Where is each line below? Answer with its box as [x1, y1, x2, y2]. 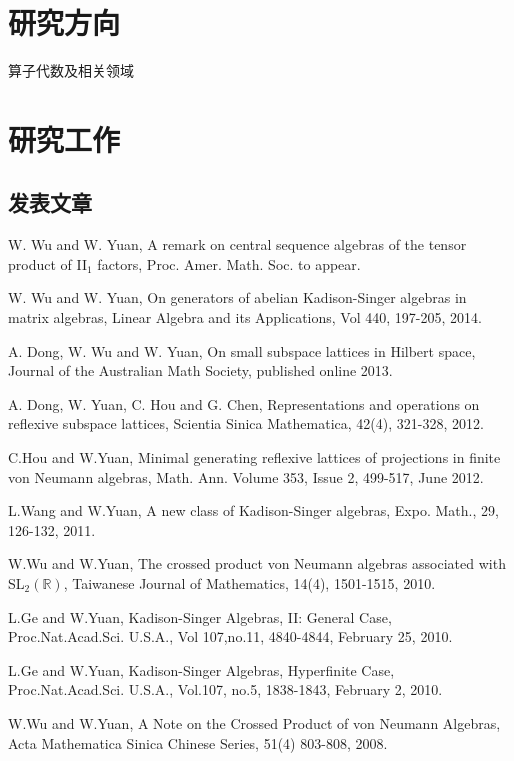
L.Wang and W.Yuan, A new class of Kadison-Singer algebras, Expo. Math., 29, [8, 500, 499, 521]
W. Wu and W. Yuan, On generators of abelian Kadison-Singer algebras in [8, 287, 467, 308]
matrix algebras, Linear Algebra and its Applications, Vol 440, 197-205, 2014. [8, 307, 482, 328]
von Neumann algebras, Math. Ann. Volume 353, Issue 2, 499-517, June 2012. [8, 466, 484, 487]
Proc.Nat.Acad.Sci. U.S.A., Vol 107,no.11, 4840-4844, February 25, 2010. [8, 626, 453, 647]
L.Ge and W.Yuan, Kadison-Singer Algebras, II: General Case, [8, 606, 392, 627]
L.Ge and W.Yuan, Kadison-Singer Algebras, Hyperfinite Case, [8, 659, 395, 680]
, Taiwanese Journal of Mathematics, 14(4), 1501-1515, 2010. [63, 573, 436, 594]
